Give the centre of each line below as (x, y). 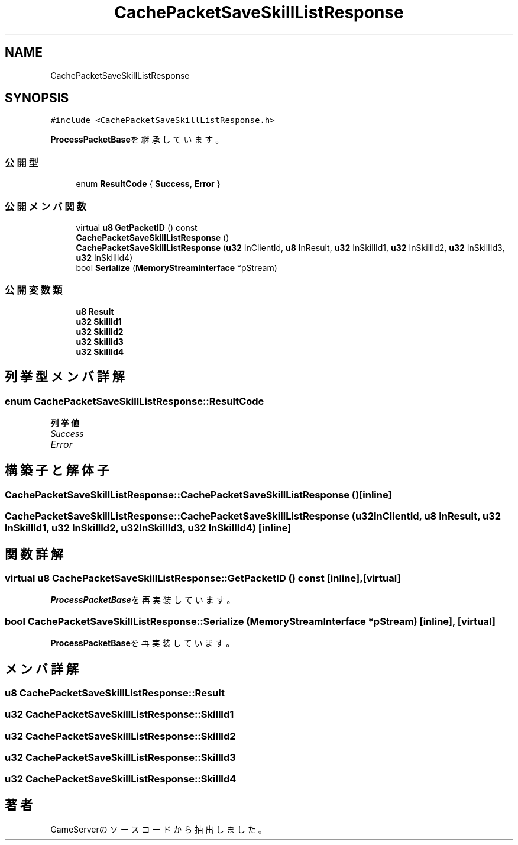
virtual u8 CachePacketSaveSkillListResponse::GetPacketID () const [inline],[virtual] (203, 578)
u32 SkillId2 (100, 331)
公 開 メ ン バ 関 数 (46, 206)
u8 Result (95, 311)
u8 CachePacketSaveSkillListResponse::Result (115, 693)
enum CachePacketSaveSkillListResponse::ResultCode (135, 401)
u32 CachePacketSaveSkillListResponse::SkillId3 (120, 758)
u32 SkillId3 (100, 341)
